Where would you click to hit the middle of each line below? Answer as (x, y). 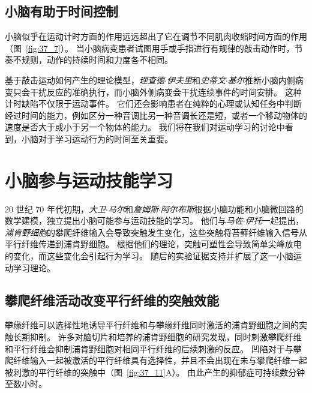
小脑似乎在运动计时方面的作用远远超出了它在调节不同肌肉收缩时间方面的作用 (156, 36)
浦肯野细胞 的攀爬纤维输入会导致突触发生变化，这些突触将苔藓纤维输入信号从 (156, 232)
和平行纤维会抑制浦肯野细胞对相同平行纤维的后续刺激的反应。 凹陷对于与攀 (153, 348)
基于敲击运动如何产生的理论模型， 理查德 (85, 79)
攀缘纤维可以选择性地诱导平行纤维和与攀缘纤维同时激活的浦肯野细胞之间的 (152, 325)
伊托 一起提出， (274, 220)
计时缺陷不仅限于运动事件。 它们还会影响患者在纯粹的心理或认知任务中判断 (153, 103)
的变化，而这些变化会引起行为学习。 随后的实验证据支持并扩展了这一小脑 (149, 256)
